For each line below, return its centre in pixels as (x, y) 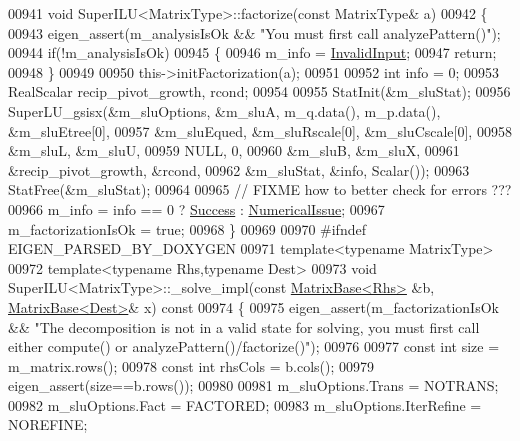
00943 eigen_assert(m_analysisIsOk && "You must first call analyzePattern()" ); (254, 32)
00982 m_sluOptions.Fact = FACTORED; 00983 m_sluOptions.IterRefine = (245, 404)
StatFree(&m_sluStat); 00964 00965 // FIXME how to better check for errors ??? (260, 189)
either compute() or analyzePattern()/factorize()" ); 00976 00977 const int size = (254, 346)
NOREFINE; (48, 424)
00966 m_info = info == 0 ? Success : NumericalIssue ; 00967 (196, 208)
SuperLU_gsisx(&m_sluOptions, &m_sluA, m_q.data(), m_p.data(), (224, 110)
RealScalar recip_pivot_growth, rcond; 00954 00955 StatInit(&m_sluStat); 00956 (259, 91)
